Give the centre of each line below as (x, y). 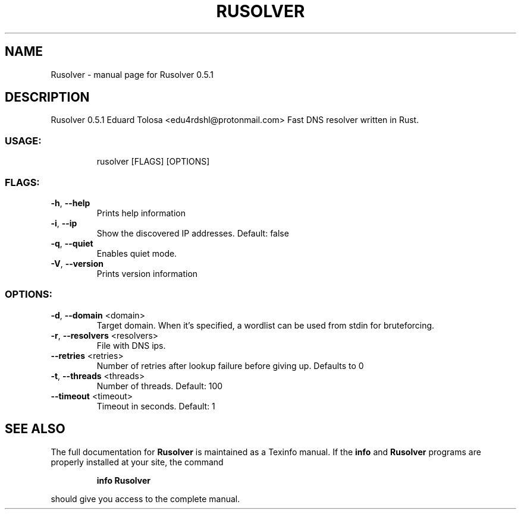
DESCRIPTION (47, 97)
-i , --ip (64, 223)
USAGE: (23, 141)
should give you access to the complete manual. (145, 499)
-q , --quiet (72, 243)
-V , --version (77, 263)
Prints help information (141, 213)
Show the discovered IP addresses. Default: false (193, 233)
